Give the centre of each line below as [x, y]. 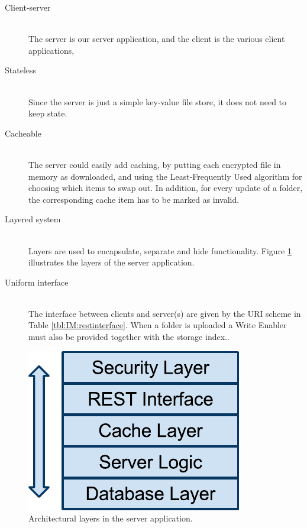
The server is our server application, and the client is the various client [157, 39]
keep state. [48, 113]
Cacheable [23, 133]
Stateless [21, 70]
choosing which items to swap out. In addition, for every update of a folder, [166, 188]
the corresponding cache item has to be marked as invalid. [134, 199]
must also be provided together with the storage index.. [129, 337]
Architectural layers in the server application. [111, 518]
